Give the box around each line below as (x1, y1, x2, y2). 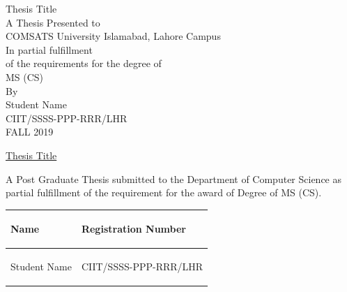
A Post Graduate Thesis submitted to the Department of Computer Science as (6, 171, 342, 186)
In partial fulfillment (6, 42, 93, 57)
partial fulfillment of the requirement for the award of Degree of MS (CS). (6, 185, 322, 200)
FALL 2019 (6, 124, 54, 139)
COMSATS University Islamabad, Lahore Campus (6, 29, 221, 43)
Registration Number (81, 221, 186, 236)
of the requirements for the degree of (6, 56, 162, 71)
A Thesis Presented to (6, 15, 100, 29)
